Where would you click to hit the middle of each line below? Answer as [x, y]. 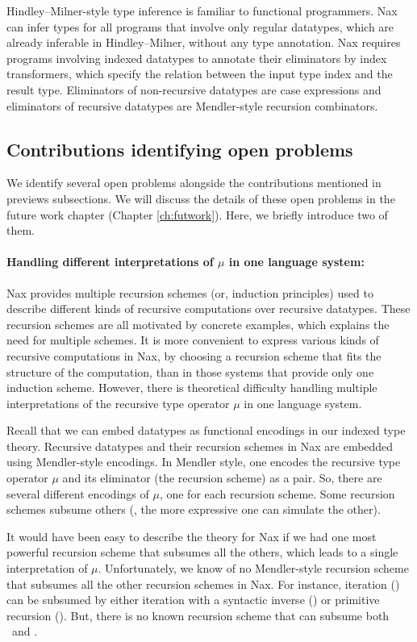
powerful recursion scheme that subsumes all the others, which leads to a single [202, 552]
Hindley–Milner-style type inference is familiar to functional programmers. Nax [202, 10]
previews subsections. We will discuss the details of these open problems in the [201, 198]
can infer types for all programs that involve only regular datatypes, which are [200, 26]
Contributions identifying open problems [180, 149]
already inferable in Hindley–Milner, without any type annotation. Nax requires [204, 42]
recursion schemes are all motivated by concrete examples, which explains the [198, 324]
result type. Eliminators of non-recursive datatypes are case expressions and [194, 89]
